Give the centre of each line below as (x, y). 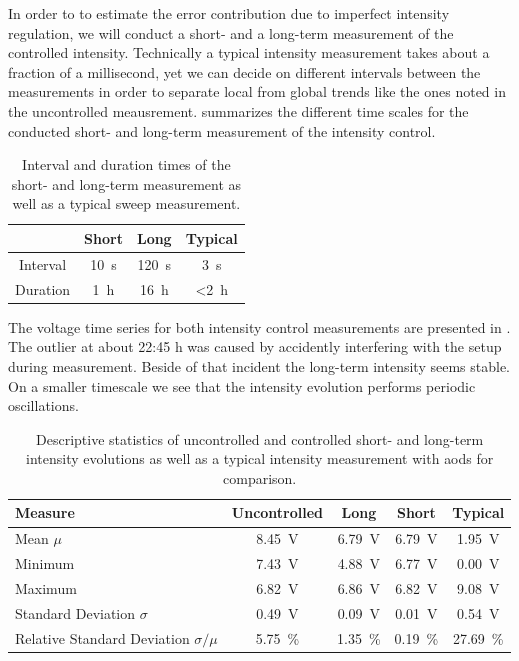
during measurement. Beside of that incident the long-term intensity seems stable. (259, 365)
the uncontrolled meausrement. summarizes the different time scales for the (238, 110)
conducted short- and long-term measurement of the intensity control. (222, 130)
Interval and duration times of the (126, 164)
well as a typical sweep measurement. (126, 203)
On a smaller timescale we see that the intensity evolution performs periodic (242, 385)
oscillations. (43, 405)
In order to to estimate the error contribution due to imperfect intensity (229, 13)
